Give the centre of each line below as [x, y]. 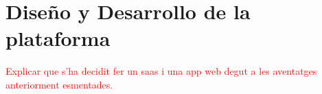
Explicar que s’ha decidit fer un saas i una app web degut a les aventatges [161, 71]
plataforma [58, 38]
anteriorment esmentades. [59, 84]
